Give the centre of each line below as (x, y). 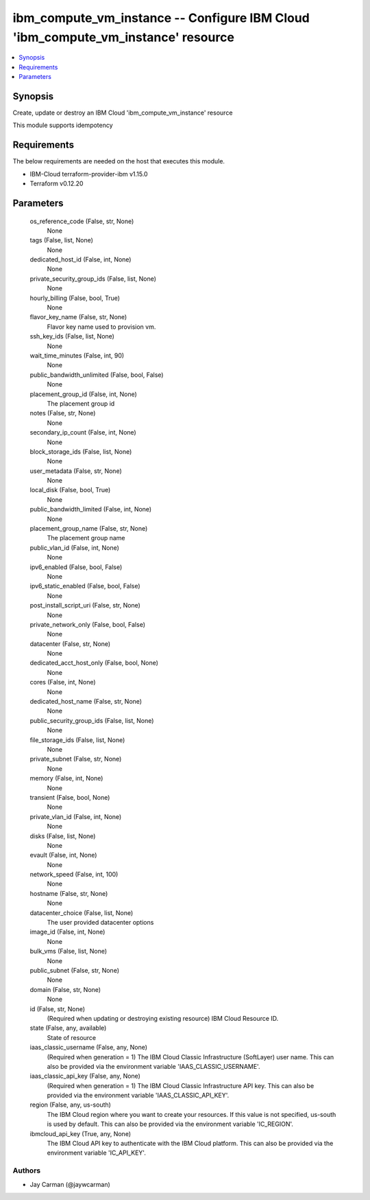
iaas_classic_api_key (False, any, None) (85, 1076)
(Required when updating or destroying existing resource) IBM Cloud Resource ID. (163, 1018)
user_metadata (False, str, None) (76, 471)
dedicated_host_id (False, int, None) (81, 259)
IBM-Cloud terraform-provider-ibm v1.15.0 (89, 174)
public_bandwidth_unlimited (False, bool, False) (97, 375)
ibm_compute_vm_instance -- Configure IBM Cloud (161, 18)
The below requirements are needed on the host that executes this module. (119, 161)
